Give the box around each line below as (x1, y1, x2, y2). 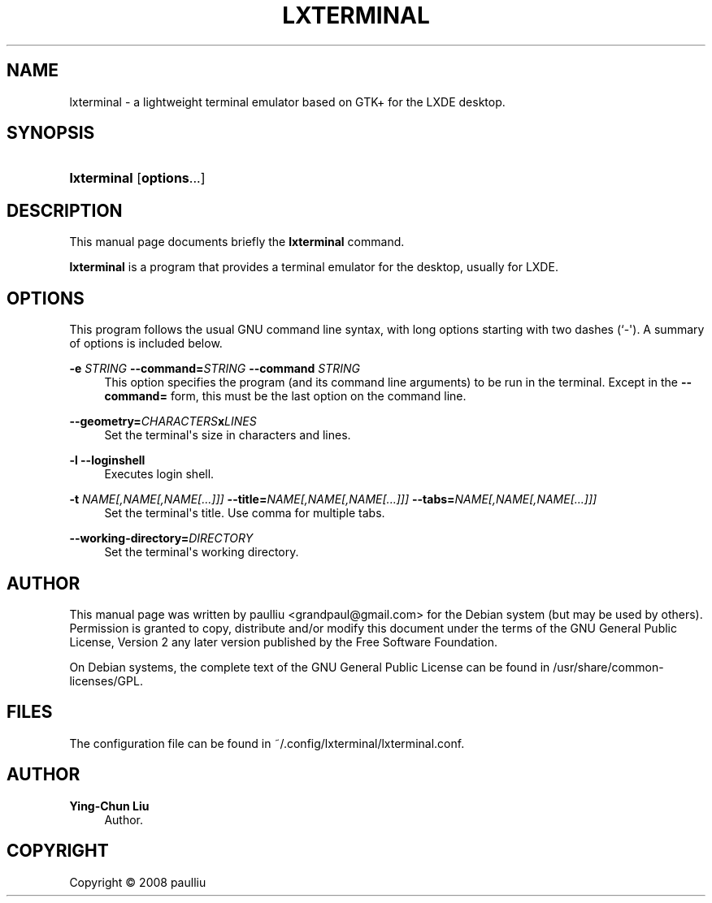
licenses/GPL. (69, 673, 143, 688)
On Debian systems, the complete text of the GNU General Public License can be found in (69, 659, 550, 674)
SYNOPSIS (7, 123, 95, 144)
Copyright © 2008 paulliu (69, 875, 206, 889)
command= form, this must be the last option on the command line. (104, 389, 467, 404)
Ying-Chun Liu (69, 798, 150, 813)
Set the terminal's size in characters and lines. (104, 428, 351, 443)
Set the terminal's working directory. (104, 545, 299, 560)
